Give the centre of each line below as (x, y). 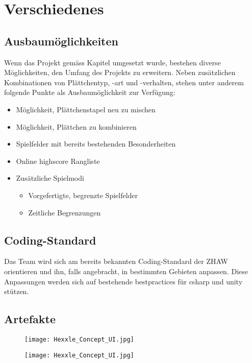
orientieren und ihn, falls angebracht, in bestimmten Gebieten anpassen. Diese (126, 271)
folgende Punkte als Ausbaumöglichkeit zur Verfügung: (90, 92)
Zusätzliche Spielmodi (50, 178)
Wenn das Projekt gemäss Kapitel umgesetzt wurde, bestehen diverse (112, 62)
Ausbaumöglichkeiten (61, 41)
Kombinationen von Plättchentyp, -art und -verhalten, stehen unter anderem (124, 82)
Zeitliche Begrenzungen (65, 212)
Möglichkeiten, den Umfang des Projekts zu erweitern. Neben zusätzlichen (120, 72)
